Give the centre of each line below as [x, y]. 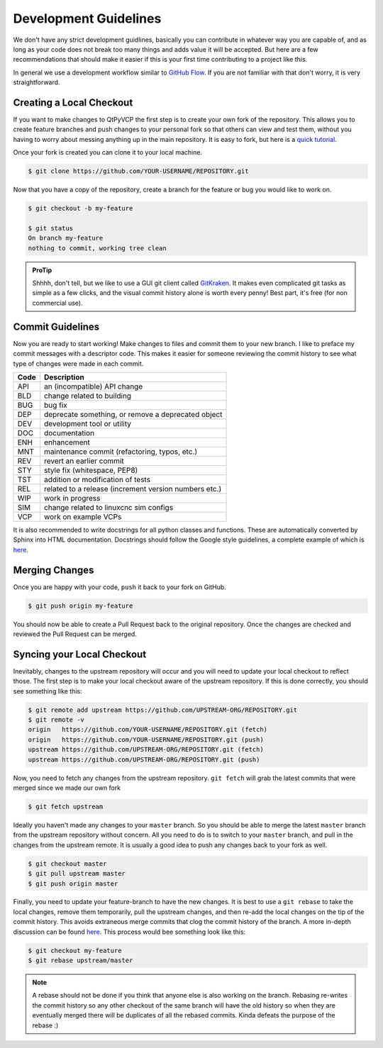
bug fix [55, 405]
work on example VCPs [83, 516]
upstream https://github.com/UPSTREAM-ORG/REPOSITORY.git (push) [144, 759]
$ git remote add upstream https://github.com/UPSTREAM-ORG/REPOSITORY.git [163, 710]
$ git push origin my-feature [81, 606]
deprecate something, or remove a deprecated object [133, 414]
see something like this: [48, 691]
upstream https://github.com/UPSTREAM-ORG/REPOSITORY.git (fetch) [146, 749]
